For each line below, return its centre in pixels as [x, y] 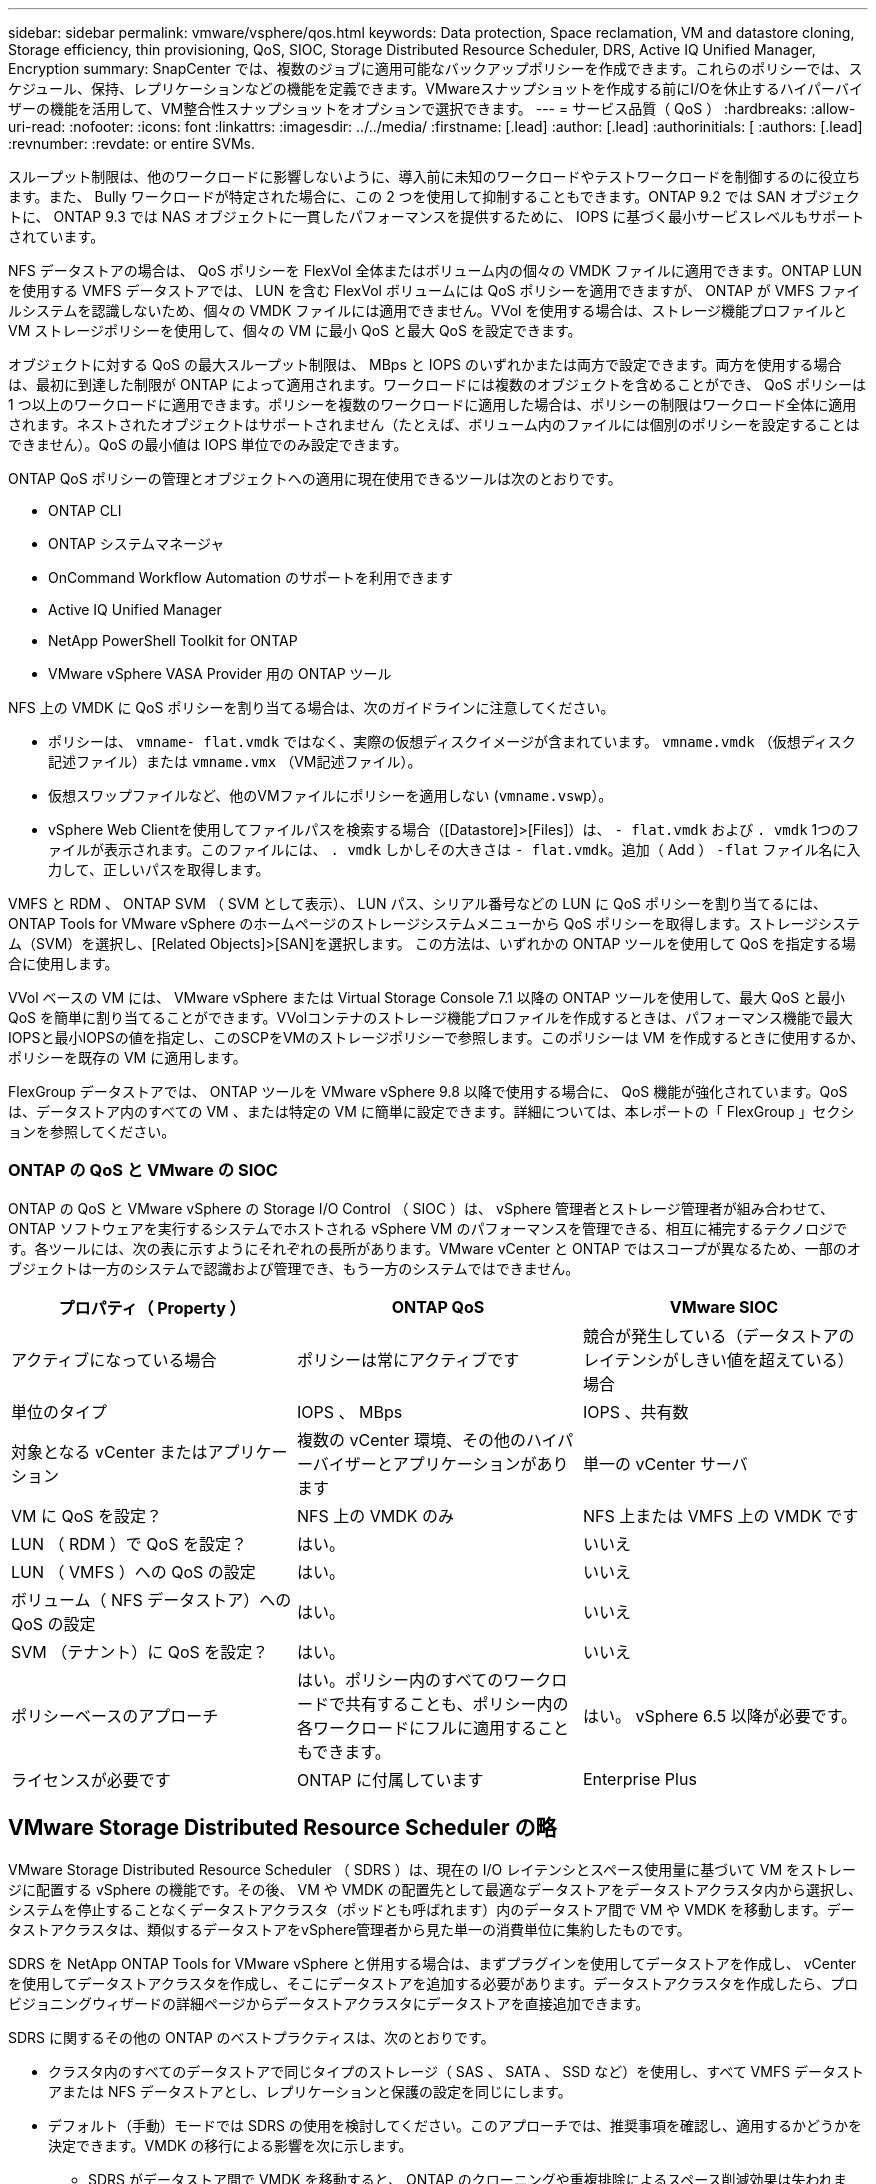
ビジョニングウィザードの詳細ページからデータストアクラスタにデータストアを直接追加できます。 [329, 2003]
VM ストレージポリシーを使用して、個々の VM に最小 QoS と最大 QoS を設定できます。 [295, 330]
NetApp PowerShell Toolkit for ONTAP [173, 640]
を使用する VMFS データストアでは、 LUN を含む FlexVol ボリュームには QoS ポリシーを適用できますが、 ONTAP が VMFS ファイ [434, 290]
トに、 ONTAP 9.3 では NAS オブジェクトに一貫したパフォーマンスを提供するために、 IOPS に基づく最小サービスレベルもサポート [436, 216]
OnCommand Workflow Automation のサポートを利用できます [251, 577]
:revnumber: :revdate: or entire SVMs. [132, 143]
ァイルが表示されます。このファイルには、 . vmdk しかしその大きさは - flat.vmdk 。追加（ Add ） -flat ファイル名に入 [454, 849]
